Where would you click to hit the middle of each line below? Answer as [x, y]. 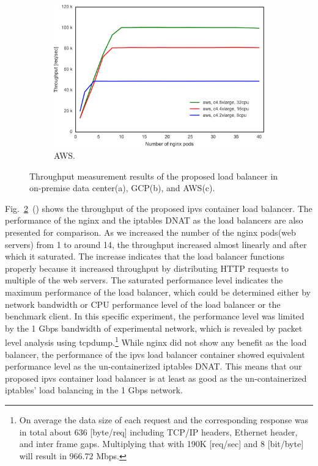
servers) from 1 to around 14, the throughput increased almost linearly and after [156, 244]
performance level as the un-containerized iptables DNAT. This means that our [153, 366]
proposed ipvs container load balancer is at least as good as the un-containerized [156, 378]
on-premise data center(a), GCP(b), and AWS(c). [122, 188]
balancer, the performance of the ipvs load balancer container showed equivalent [155, 354]
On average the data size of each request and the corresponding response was [164, 420]
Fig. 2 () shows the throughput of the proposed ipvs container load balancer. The [159, 208]
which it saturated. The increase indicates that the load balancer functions [145, 256]
